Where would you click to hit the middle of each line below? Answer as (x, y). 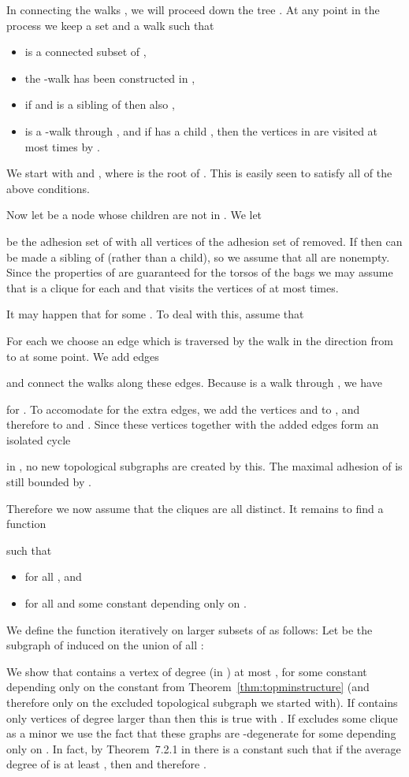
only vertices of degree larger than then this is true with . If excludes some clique (202, 718)
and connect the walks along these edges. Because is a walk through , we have (194, 383)
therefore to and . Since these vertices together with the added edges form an (193, 424)
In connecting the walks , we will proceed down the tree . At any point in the (193, 9)
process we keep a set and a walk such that (110, 25)
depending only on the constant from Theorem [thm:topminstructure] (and (188, 687)
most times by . (62, 146)
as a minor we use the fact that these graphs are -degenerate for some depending (201, 733)
